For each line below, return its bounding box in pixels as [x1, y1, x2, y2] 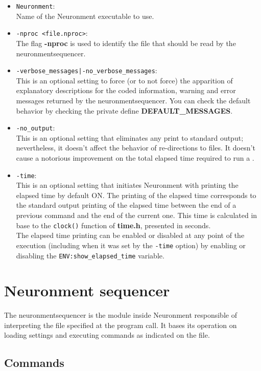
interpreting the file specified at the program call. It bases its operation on [4, 319, 237, 330]
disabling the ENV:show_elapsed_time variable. [16, 250, 164, 260]
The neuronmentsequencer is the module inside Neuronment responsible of [4, 310, 237, 320]
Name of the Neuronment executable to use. [16, 10, 154, 21]
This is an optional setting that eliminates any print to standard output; [16, 132, 244, 143]
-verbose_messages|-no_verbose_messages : [16, 65, 157, 76]
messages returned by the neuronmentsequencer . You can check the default [16, 95, 251, 105]
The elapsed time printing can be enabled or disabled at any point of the [16, 230, 245, 241]
